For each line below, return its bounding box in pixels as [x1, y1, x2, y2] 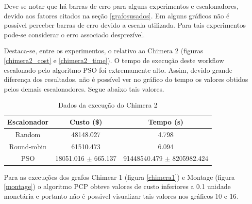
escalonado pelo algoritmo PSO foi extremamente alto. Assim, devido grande [4, 64, 233, 75]
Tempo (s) [148, 116, 184, 126]
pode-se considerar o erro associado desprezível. [4, 29, 145, 39]
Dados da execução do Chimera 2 [58, 100, 157, 110]
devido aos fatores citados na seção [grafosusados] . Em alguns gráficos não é [4, 10, 230, 20]
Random [15, 129, 41, 139]
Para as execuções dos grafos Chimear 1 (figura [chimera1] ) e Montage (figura [4, 172, 235, 182]
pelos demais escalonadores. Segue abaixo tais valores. [4, 83, 164, 94]
